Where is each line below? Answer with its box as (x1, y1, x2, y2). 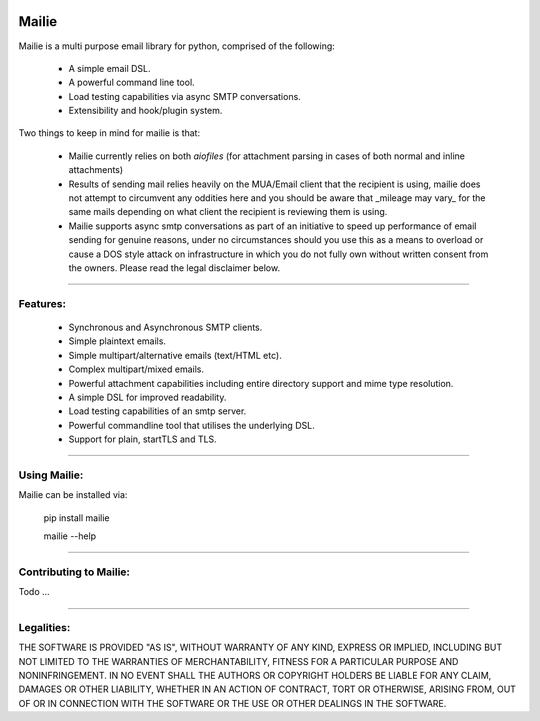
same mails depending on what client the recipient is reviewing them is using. (68, 206, 388, 218)
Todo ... (18, 586, 50, 598)
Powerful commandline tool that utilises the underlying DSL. (68, 419, 315, 431)
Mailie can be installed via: (18, 489, 128, 501)
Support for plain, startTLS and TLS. (68, 433, 217, 445)
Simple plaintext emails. (68, 335, 167, 347)
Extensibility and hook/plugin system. (68, 105, 223, 117)
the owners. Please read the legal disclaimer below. (68, 261, 280, 274)
